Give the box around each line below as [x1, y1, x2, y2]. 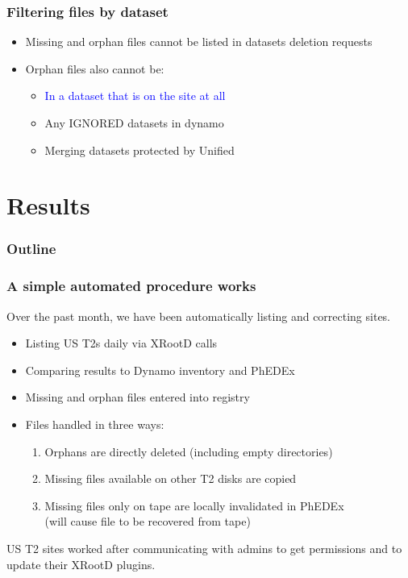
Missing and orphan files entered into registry [25, 389, 250, 405]
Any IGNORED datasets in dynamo [44, 114, 224, 131]
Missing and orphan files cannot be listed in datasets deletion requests [25, 33, 373, 50]
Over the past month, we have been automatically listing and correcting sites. [6, 307, 391, 324]
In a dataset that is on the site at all [44, 87, 226, 104]
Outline [6, 239, 56, 259]
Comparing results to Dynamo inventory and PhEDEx [25, 361, 295, 378]
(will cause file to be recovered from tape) [44, 513, 251, 530]
